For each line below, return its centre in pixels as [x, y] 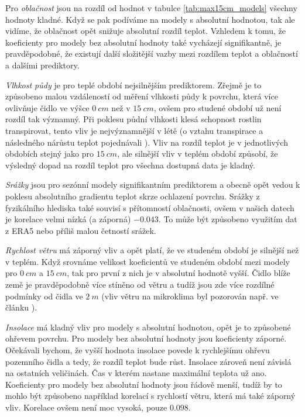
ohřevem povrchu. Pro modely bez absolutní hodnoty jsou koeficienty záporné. [146, 338]
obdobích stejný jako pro [50, 154]
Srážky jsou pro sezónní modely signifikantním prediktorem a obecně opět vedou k [153, 185]
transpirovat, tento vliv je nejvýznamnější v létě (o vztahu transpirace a [134, 130]
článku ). [21, 307]
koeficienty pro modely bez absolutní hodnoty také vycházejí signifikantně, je [143, 42]
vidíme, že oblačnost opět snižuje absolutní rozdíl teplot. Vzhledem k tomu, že [145, 31]
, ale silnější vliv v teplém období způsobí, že [198, 154]
